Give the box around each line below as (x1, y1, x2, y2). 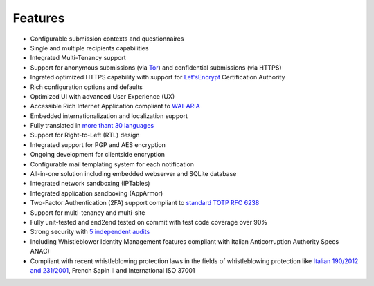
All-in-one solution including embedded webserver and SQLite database (30, 170, 237, 178)
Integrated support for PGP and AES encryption (30, 140, 166, 149)
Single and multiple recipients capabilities (30, 44, 149, 52)
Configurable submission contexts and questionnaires (30, 35, 184, 43)
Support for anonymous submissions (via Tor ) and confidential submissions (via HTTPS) (30, 63, 282, 72)
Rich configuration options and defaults (30, 83, 143, 91)
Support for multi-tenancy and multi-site (30, 208, 145, 217)
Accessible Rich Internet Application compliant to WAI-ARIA (30, 102, 200, 111)
